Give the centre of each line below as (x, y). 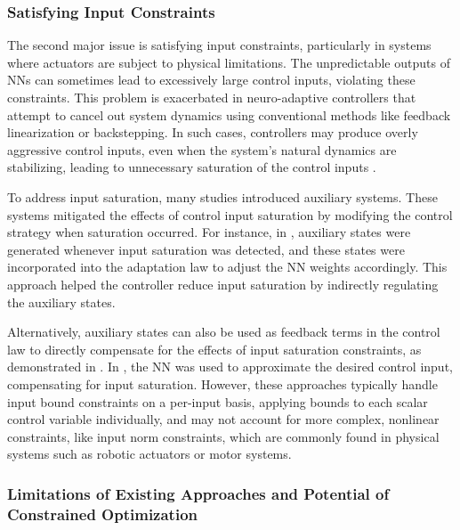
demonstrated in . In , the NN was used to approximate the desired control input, (230, 367)
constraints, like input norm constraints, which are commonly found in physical (223, 436)
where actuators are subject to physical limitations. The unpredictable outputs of (229, 62)
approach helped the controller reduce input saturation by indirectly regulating (223, 284)
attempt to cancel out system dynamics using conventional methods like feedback (229, 114)
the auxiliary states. (61, 302)
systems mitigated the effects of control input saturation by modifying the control (230, 214)
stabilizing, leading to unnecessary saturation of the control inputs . (192, 167)
